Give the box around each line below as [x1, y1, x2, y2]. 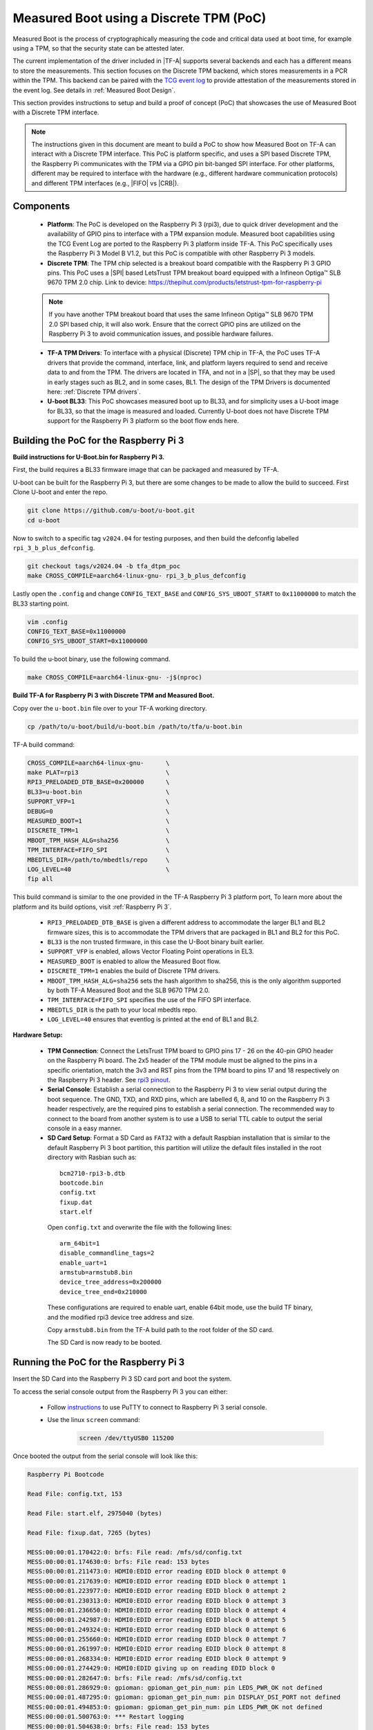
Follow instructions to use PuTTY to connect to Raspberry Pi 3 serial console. [47, 1403, 267, 1412]
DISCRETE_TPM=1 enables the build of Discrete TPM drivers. [47, 967, 220, 975]
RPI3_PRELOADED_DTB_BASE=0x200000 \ [27, 778, 170, 786]
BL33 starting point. [12, 599, 69, 608]
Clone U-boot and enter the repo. [12, 488, 108, 496]
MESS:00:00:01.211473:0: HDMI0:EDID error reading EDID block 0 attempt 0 [27, 1567, 287, 1576]
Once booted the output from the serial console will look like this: [12, 1452, 198, 1460]
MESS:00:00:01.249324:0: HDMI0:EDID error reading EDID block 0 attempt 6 [27, 1626, 287, 1633]
